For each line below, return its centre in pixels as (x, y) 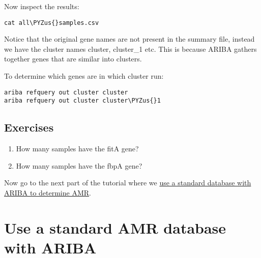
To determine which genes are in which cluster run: (84, 76)
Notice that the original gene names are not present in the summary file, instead (129, 39)
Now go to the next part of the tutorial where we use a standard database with (128, 183)
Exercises (29, 127)
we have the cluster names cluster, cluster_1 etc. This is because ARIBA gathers (130, 49)
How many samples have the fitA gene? (77, 149)
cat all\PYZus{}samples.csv (52, 23)
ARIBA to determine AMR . (48, 192)
